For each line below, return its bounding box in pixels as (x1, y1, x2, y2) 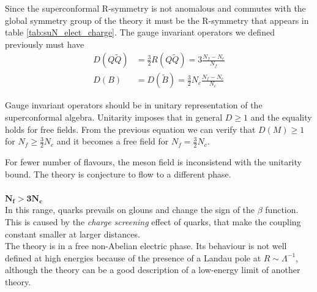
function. (265, 203, 299, 216)
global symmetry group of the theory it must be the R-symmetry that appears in (5, 13, 309, 26)
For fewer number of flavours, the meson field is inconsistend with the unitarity (5, 155, 302, 168)
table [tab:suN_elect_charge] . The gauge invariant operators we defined (5, 26, 275, 39)
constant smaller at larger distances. (5, 227, 140, 240)
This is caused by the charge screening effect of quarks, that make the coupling (5, 215, 301, 228)
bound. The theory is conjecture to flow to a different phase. (5, 167, 231, 180)
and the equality (250, 111, 312, 124)
